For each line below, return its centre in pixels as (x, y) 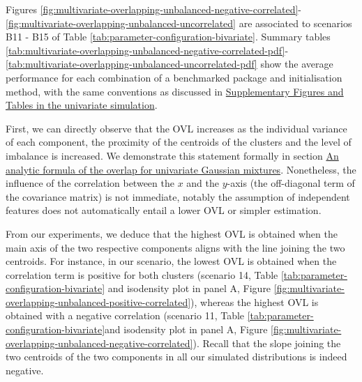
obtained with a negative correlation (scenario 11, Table (125, 315)
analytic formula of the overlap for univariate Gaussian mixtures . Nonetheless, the (181, 169)
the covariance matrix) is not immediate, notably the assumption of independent (178, 196)
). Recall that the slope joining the (267, 343)
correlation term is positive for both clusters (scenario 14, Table (142, 274)
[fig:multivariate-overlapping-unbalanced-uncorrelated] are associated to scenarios (179, 23)
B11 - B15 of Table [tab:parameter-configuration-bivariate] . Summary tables (168, 37)
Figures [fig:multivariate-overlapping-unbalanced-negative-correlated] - (154, 9)
